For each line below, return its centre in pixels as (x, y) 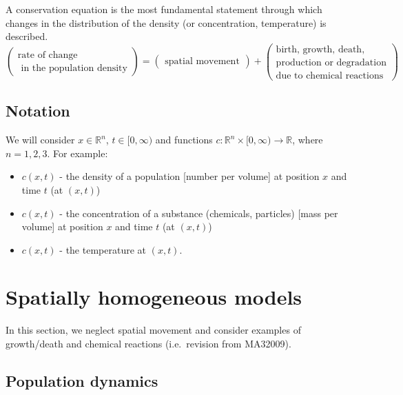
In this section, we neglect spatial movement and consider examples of (153, 330)
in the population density (74, 68)
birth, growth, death (319, 49)
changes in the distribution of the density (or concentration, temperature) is (166, 22)
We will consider (40, 140)
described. (27, 36)
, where (308, 140)
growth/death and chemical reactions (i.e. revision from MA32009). (148, 344)
